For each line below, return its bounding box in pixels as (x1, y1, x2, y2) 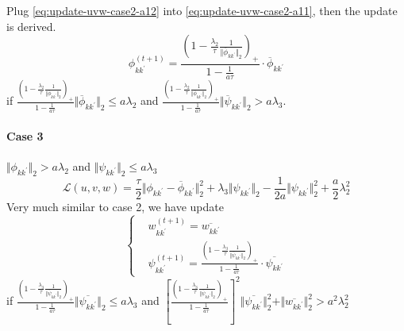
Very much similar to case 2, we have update (6, 198, 224, 214)
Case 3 (6, 127, 44, 144)
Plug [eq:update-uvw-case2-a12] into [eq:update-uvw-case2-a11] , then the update (6, 2, 398, 18)
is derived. (6, 17, 56, 34)
